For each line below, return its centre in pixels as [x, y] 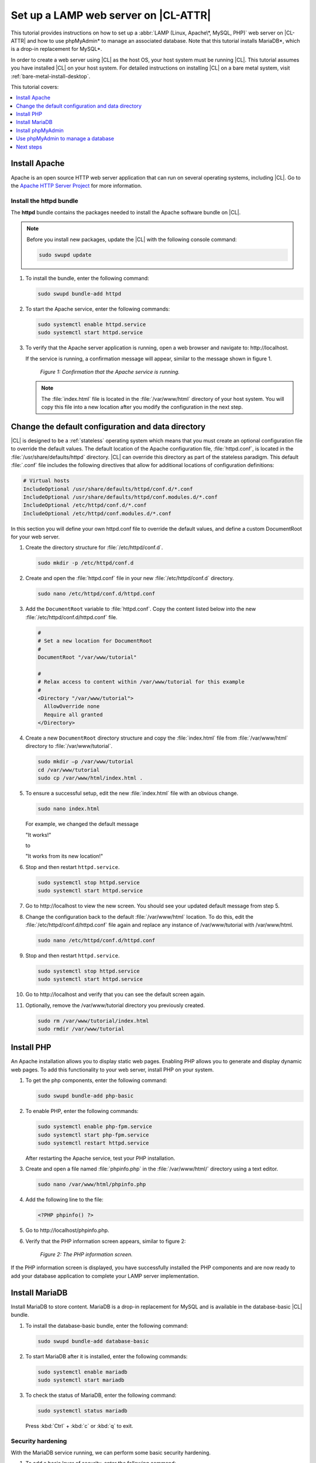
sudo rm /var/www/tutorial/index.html [93, 1021]
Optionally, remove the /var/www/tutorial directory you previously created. [115, 1005]
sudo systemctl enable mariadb [83, 1372]
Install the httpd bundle [44, 201]
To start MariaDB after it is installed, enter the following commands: [107, 1356]
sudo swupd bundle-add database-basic [93, 1341]
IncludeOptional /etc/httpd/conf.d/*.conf [85, 505]
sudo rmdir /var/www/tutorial [81, 1029]
